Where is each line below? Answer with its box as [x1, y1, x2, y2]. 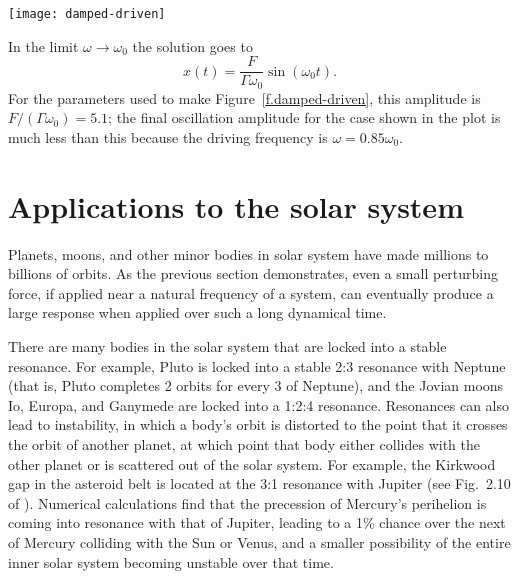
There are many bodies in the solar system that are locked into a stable [8, 336, 447, 357]
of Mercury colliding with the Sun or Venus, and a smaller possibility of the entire [8, 531, 511, 552]
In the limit [8, 35, 79, 56]
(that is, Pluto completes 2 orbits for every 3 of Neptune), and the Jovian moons [8, 375, 504, 396]
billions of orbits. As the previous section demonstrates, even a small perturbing [8, 263, 499, 284]
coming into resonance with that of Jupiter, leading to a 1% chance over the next [8, 512, 506, 533]
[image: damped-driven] [8, 7, 166, 21]
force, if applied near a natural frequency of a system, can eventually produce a [8, 282, 494, 303]
